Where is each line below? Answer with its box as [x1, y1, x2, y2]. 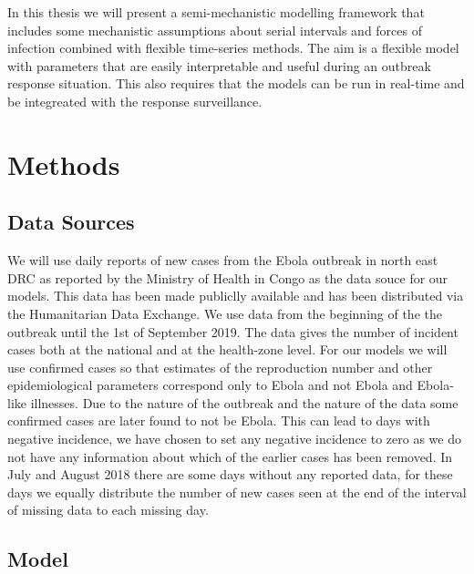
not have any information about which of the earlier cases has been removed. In [7, 446, 453, 466]
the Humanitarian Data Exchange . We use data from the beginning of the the [7, 303, 442, 323]
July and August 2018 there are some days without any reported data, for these [7, 465, 453, 484]
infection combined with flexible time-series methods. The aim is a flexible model [7, 38, 459, 57]
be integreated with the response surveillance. [7, 91, 263, 110]
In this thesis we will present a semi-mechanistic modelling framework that [7, 3, 425, 21]
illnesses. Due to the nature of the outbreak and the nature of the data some [30, 393, 459, 412]
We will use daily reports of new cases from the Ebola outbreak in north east [7, 251, 438, 270]
